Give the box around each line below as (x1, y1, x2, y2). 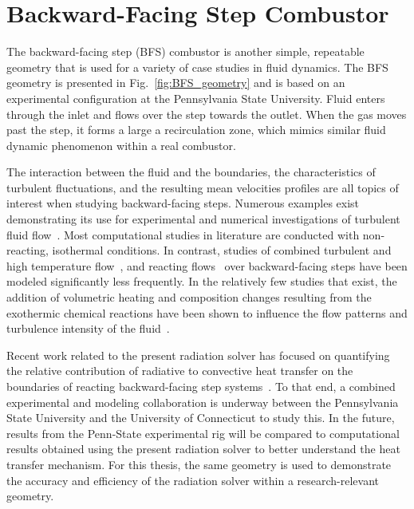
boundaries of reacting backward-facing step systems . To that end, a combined (6, 378, 396, 394)
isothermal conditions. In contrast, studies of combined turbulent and (52, 242, 392, 258)
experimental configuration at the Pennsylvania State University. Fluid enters (6, 89, 385, 106)
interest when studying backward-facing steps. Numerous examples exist (6, 195, 360, 211)
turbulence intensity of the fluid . (6, 320, 170, 337)
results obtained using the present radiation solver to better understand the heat (6, 440, 400, 457)
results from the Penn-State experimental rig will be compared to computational (6, 424, 400, 441)
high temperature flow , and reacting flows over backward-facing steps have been (6, 257, 408, 274)
